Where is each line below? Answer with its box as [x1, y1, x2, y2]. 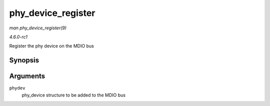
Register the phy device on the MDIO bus [9, 43, 94, 49]
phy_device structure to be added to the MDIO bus [21, 92, 126, 98]
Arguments [9, 72, 45, 81]
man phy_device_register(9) [9, 25, 67, 31]
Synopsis [9, 56, 39, 65]
